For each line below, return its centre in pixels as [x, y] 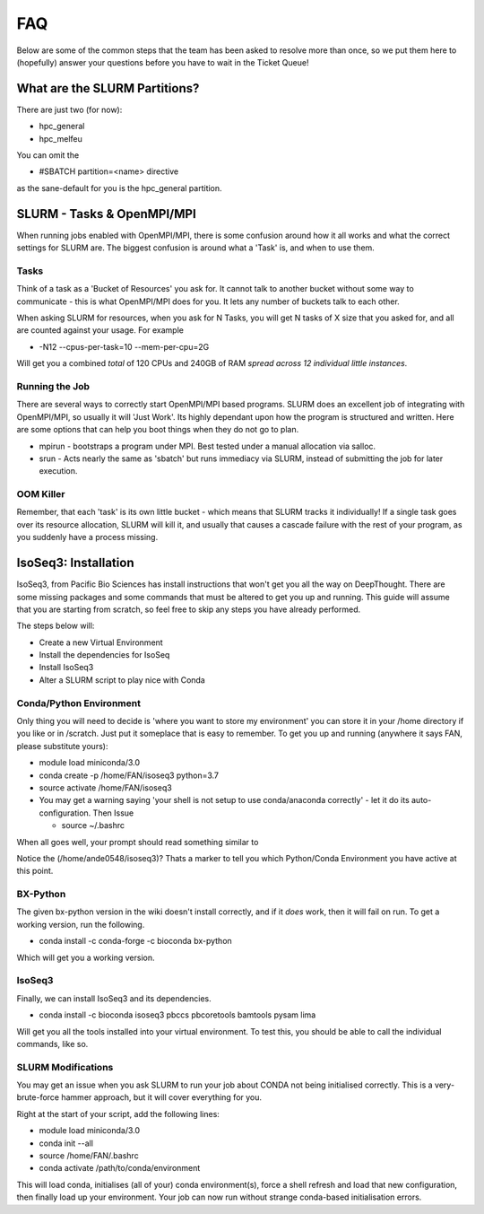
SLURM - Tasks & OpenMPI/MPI [106, 214]
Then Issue [113, 813]
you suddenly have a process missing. [87, 537]
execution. [58, 471]
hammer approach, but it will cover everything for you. [162, 1097]
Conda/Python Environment [78, 703]
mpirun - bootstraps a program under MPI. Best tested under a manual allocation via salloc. [207, 446]
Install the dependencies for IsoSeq [104, 655]
